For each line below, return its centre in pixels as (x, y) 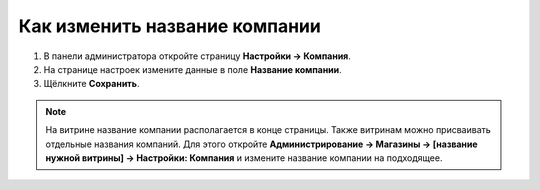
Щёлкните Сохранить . (91, 84)
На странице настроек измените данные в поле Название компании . (192, 69)
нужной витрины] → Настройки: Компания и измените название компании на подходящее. (244, 157)
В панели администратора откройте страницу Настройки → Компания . (197, 56)
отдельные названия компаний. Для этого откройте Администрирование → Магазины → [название (262, 144)
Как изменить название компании (170, 26)
